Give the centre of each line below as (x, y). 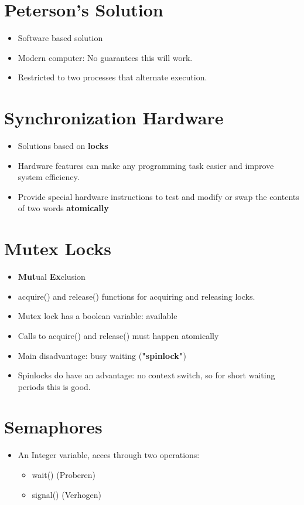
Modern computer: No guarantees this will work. (105, 57)
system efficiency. (49, 177)
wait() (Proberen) (64, 475)
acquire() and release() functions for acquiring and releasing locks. (136, 296)
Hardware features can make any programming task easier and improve (146, 165)
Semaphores (53, 427)
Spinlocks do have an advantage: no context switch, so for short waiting (146, 375)
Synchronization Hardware (114, 118)
